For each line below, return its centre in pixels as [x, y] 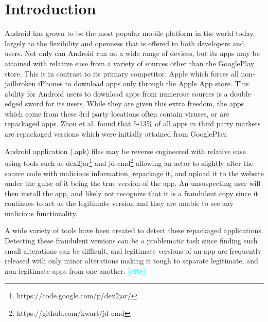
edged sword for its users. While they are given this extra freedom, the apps [124, 103]
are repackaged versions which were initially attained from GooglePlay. [116, 134]
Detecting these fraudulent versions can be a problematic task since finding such [131, 241]
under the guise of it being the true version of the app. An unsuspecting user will [133, 183]
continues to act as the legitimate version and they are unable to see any [119, 203]
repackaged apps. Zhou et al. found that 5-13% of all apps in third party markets [133, 124]
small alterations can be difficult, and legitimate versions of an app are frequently [133, 250]
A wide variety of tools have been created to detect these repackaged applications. [134, 230]
